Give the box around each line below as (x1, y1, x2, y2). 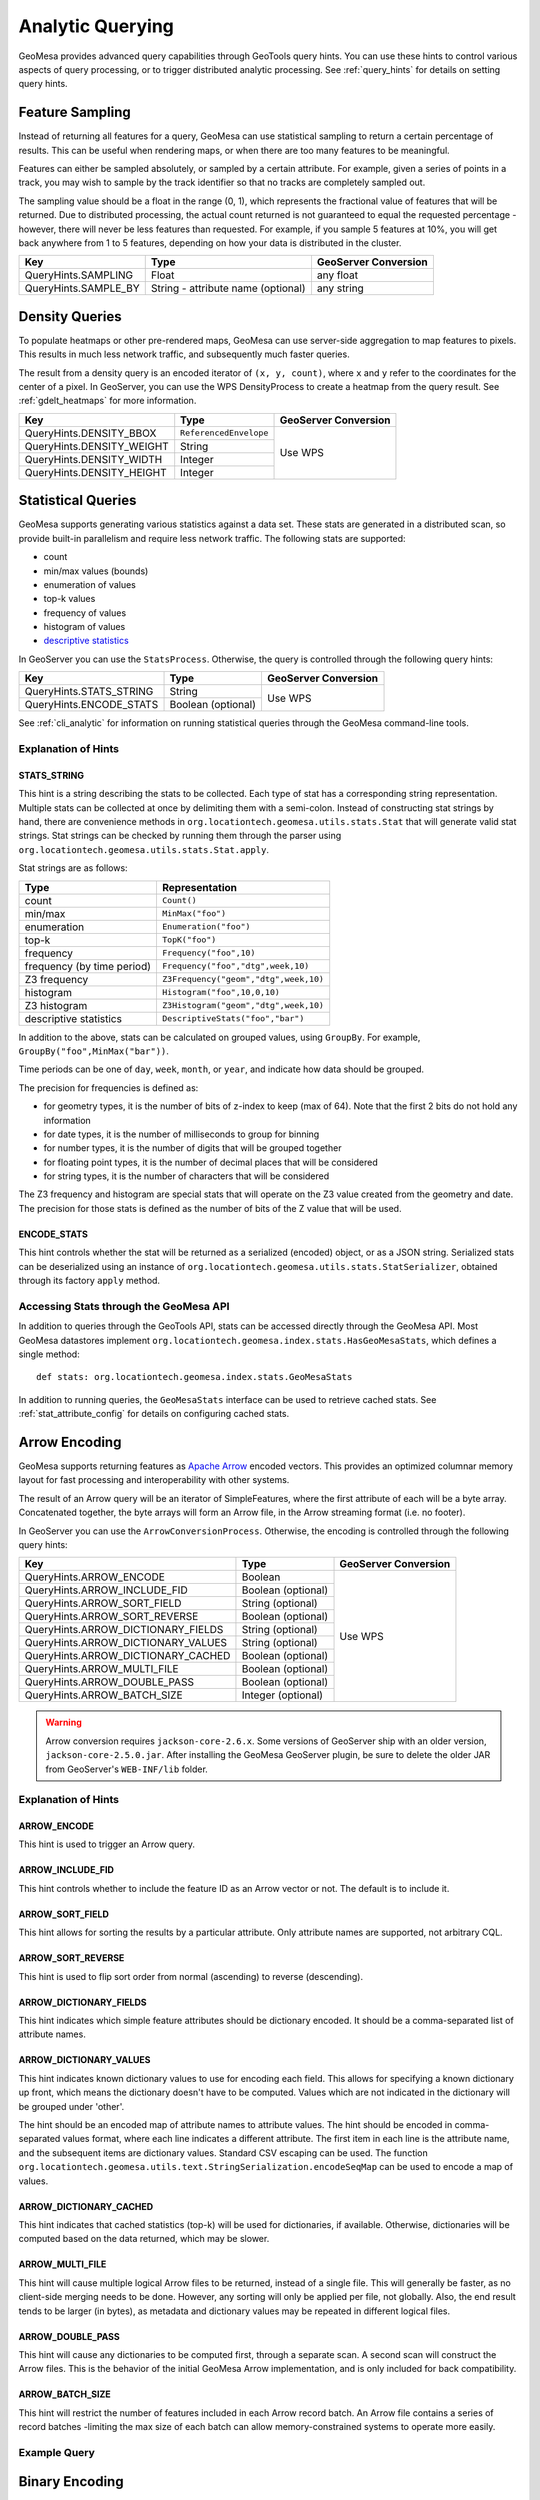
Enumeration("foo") (161, 921, 251, 932)
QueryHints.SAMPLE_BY (24, 281, 140, 295)
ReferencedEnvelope (180, 428, 269, 439)
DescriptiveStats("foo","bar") (161, 1013, 305, 1024)
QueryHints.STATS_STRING (24, 685, 154, 699)
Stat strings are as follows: (18, 862, 129, 874)
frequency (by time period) (24, 959, 152, 973)
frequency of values (43, 606, 127, 619)
